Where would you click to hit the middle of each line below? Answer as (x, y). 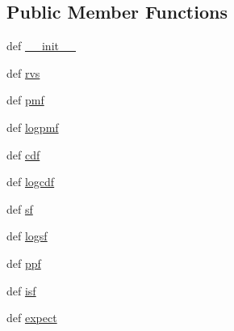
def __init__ (41, 46)
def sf (20, 208)
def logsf (27, 236)
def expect (32, 318)
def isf (21, 290)
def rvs (23, 72)
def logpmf (33, 127)
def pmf (25, 100)
